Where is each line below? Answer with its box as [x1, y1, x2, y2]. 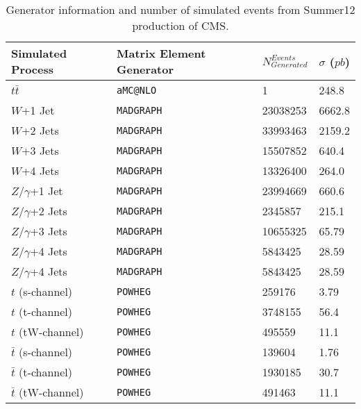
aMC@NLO [117, 84, 157, 96]
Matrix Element [117, 45, 206, 61]
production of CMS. [132, 17, 229, 33]
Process [11, 61, 54, 77]
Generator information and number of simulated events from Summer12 [6, 1, 355, 17]
